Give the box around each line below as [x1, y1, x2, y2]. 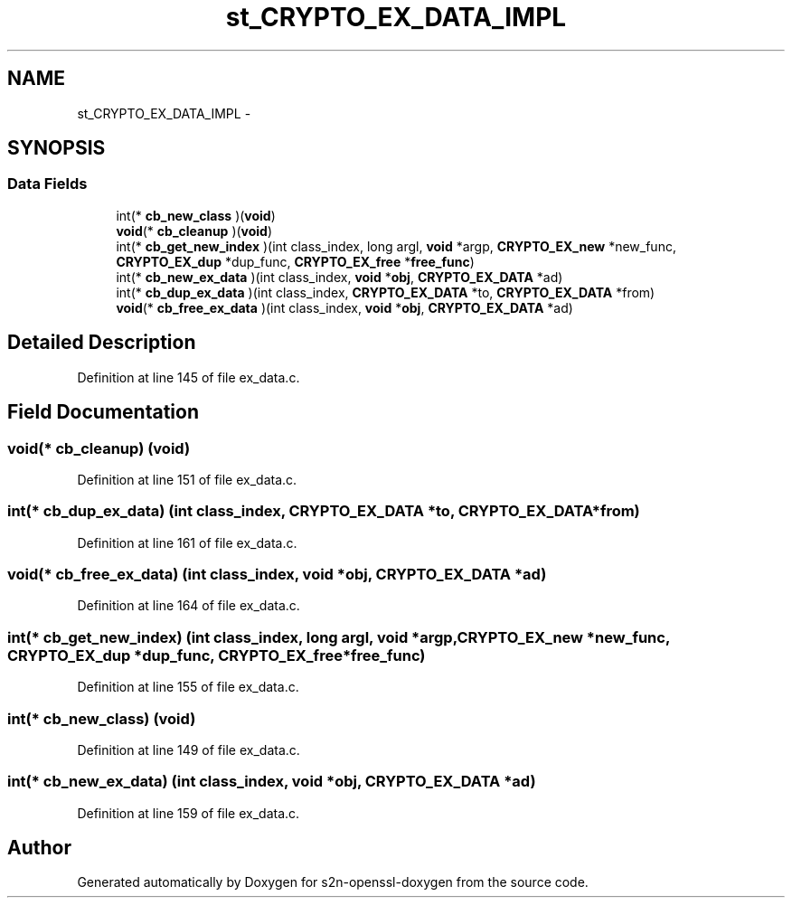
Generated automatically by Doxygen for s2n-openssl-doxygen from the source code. [77, 874, 589, 891]
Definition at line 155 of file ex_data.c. [77, 679, 299, 695]
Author [7, 836, 71, 860]
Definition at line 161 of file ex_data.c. [77, 534, 297, 551]
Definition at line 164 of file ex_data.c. [77, 598, 300, 614]
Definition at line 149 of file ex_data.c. [77, 741, 300, 758]
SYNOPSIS [7, 137, 106, 160]
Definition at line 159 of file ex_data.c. [77, 805, 300, 821]
